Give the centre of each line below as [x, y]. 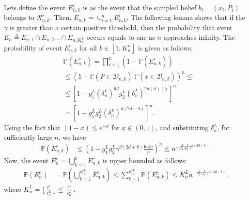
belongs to [19, 17]
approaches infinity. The [199, 37]
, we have [72, 137]
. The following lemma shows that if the [186, 17]
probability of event [33, 47]
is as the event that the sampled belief [140, 7]
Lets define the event [35, 7]
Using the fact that [32, 127]
